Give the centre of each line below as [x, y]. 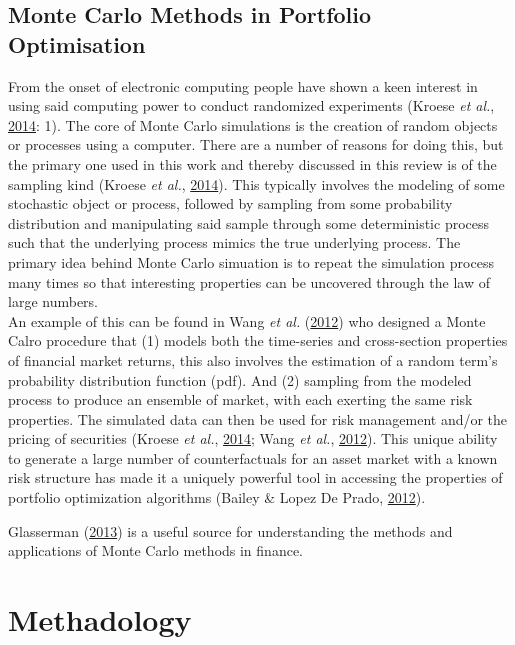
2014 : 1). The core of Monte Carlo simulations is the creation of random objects [253, 124]
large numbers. [53, 301]
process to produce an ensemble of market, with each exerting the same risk [240, 399]
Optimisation [77, 43]
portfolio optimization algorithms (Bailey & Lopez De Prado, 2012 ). [217, 497]
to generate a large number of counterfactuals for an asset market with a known [253, 457]
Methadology [100, 619]
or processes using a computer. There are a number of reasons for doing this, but [256, 144]
